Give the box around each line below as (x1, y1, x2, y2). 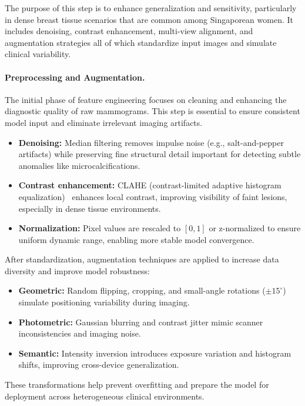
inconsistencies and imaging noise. (18, 327, 141, 340)
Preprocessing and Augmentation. (5, 71, 145, 83)
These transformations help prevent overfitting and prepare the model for (5, 378, 269, 391)
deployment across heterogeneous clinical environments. (5, 390, 205, 402)
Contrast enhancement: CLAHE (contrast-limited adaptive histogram (18, 179, 281, 191)
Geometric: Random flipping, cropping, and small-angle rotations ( (18, 284, 266, 297)
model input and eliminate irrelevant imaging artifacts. (5, 116, 203, 128)
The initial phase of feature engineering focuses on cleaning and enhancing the (5, 93, 287, 105)
